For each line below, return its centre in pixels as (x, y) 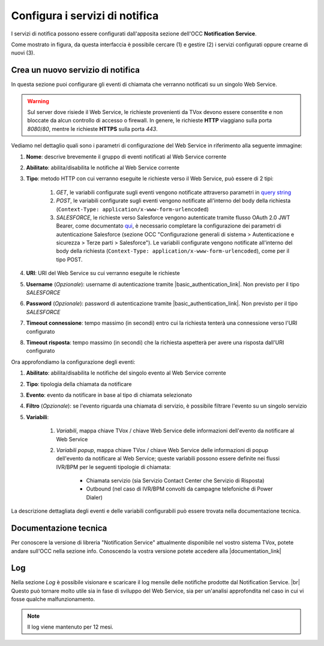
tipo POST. (70, 259)
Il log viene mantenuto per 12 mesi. (70, 627)
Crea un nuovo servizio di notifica (76, 70)
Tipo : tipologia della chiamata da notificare (79, 384)
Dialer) (94, 497)
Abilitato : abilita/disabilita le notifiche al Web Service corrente (103, 168)
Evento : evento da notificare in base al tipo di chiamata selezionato (109, 395)
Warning (38, 101)
